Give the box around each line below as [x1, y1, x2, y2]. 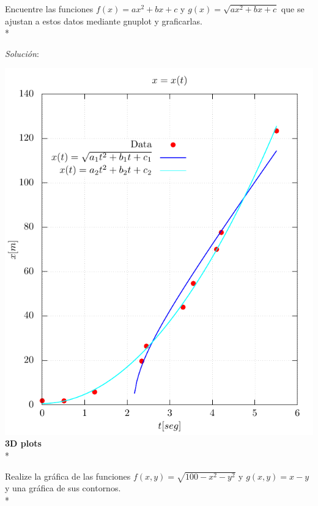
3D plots [5, 437, 42, 450]
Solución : [5, 47, 39, 59]
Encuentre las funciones [5, 2, 94, 15]
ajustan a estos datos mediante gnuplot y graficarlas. [5, 14, 202, 27]
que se [281, 2, 305, 15]
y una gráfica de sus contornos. [5, 481, 121, 494]
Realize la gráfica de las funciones [5, 469, 131, 482]
